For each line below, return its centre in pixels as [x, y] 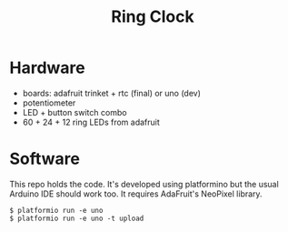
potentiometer [49, 103]
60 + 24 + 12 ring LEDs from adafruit [91, 122]
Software [45, 159]
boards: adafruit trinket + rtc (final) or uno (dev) [112, 93]
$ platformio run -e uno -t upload [77, 218]
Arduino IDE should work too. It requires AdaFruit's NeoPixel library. [136, 194]
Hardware [47, 68]
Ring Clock [153, 17]
